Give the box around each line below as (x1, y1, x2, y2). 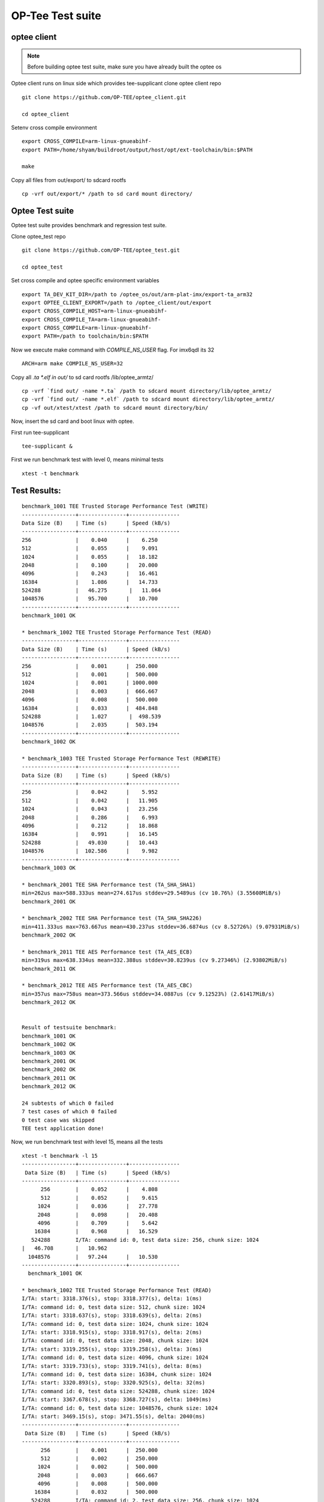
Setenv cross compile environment (11, 124, 97, 131)
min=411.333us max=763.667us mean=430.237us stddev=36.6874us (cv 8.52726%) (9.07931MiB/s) (22, 923, 300, 930)
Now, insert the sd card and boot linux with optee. (11, 418, 134, 425)
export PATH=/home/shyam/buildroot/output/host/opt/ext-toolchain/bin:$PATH (22, 146, 253, 153)
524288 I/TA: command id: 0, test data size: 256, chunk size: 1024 (31, 1236, 259, 1243)
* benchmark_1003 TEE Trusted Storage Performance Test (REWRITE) (22, 755, 221, 762)
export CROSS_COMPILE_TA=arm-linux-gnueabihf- (22, 316, 161, 323)
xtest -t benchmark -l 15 (22, 1152, 98, 1159)
